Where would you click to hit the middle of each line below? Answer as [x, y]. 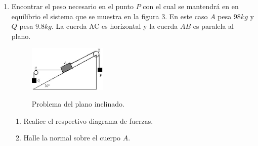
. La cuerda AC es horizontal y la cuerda [115, 26]
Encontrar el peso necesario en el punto [72, 6]
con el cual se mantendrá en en [191, 6]
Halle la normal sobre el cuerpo [72, 138]
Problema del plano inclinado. [78, 104]
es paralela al [213, 26]
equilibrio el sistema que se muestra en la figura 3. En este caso [110, 16]
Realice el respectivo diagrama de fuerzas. [88, 120]
